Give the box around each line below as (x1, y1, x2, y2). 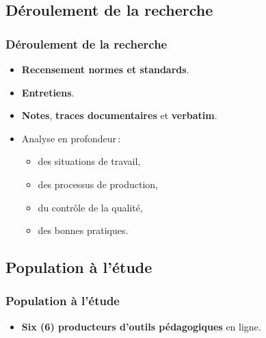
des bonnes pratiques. (38, 223, 129, 237)
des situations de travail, (38, 154, 141, 168)
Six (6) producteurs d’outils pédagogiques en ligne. (21, 319, 261, 333)
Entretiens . (21, 85, 75, 99)
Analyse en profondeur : (21, 131, 121, 145)
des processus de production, (38, 177, 158, 191)
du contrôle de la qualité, (38, 200, 143, 214)
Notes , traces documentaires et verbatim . (21, 108, 217, 122)
